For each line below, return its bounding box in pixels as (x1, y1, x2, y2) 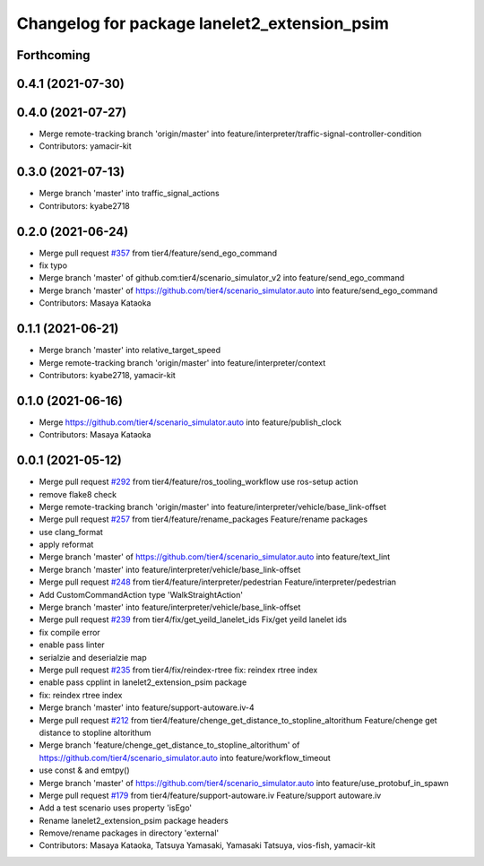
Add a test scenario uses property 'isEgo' (39, 802, 193, 813)
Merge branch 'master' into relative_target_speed (39, 345, 221, 356)
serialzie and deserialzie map (39, 652, 147, 662)
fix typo (39, 260, 67, 271)
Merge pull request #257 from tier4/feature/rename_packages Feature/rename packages (39, 514, 367, 524)
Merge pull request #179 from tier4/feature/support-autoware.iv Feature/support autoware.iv (39, 790, 382, 801)
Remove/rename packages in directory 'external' (39, 827, 220, 838)
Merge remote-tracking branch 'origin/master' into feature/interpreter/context (39, 357, 326, 368)
